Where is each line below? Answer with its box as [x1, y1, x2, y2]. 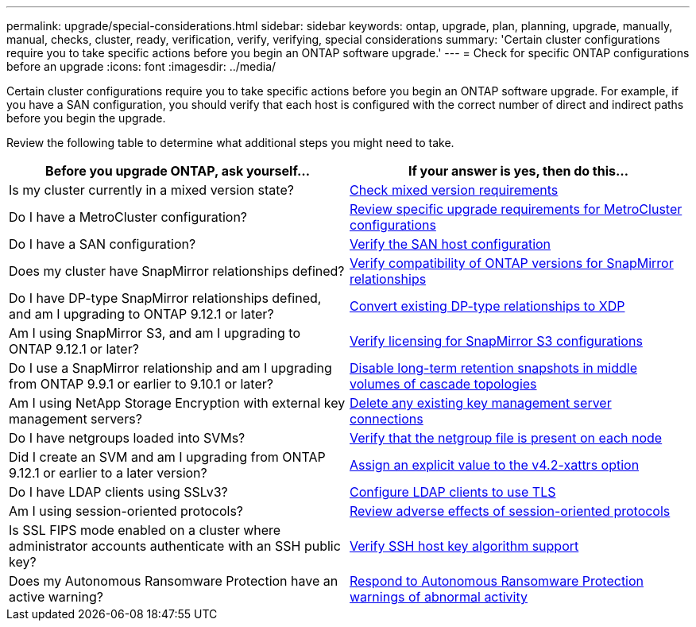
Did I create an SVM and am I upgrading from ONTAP [9, 449, 326, 465]
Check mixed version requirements [350, 182, 559, 198]
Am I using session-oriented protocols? [9, 503, 244, 519]
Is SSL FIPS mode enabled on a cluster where [9, 522, 281, 538]
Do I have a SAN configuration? [9, 236, 196, 252]
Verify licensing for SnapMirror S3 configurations [350, 333, 643, 349]
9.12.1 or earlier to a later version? [9, 465, 207, 481]
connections [350, 411, 423, 427]
